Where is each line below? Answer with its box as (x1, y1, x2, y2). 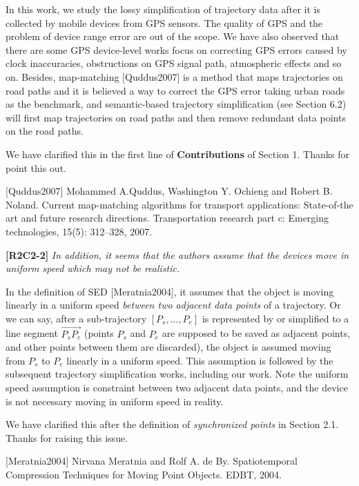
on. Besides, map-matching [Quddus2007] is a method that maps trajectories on (6, 69, 343, 84)
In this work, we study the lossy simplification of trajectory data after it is (6, 2, 321, 16)
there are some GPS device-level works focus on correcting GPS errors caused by (6, 42, 347, 57)
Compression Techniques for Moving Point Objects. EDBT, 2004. (6, 467, 282, 482)
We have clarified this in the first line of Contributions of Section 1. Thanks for (6, 146, 350, 161)
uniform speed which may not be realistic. (6, 261, 180, 275)
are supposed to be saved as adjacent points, (162, 326, 351, 340)
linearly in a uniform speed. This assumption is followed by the (66, 353, 333, 367)
